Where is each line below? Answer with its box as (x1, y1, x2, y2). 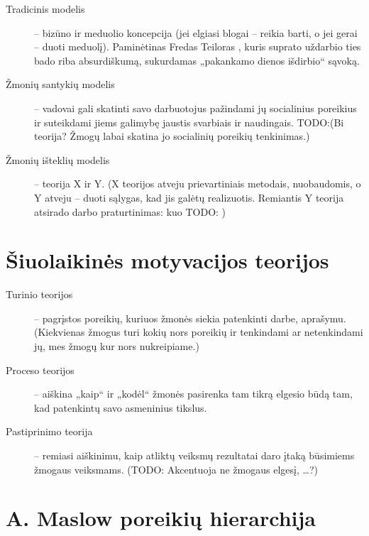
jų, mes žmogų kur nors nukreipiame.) (34, 339, 199, 354)
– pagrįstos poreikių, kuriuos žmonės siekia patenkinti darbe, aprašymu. (34, 310, 346, 325)
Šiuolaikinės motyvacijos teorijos (6, 246, 329, 275)
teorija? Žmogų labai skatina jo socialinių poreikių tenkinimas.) (34, 128, 310, 143)
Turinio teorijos (6, 287, 73, 302)
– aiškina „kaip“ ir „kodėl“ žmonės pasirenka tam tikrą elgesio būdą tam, (34, 386, 353, 401)
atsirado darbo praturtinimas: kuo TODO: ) (34, 204, 226, 219)
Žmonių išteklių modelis (6, 152, 110, 167)
